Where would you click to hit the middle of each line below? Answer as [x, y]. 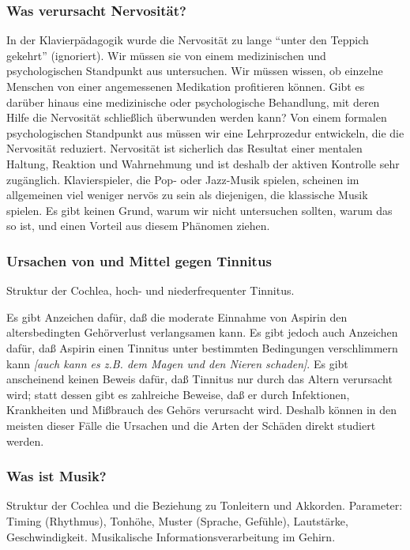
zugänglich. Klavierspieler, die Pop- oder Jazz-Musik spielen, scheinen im [183, 179]
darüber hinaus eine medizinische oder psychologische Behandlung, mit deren [193, 102]
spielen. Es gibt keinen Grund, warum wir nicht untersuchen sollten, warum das [199, 210]
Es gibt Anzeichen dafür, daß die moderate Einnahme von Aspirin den [177, 316]
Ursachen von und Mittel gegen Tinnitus [139, 260]
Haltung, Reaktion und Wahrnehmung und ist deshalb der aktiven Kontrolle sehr [203, 163]
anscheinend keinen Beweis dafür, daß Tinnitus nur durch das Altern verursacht [199, 379]
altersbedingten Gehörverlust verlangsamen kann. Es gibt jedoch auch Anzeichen [202, 332]
